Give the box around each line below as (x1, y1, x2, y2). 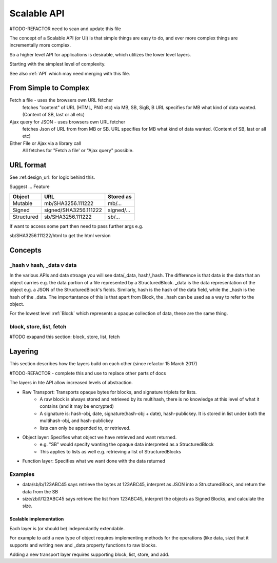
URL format (9, 160, 47, 169)
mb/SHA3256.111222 (44, 200, 94, 207)
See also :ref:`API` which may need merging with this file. (9, 70, 130, 76)
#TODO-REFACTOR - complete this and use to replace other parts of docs (9, 370, 166, 376)
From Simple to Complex (9, 84, 90, 92)
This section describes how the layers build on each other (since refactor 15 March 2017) (9, 361, 197, 367)
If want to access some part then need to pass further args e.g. (9, 223, 144, 229)
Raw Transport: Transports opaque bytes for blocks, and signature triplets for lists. (22, 389, 197, 395)
